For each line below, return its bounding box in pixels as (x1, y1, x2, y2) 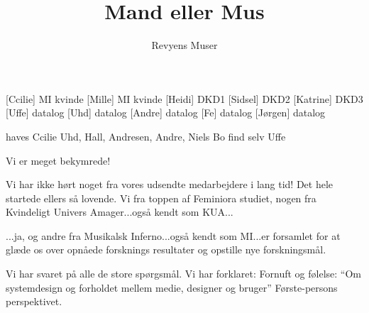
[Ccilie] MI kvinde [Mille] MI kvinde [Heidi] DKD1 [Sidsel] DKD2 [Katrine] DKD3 (6, 91, 363, 106)
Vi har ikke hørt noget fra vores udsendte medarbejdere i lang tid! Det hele (6, 177, 334, 192)
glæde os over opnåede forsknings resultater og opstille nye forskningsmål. (6, 242, 326, 257)
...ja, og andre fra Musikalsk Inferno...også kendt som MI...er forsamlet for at (6, 228, 341, 243)
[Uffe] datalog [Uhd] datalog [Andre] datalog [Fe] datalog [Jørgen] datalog (6, 105, 326, 120)
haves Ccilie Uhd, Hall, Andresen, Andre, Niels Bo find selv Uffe (6, 128, 286, 143)
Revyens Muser (151, 38, 218, 53)
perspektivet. (6, 294, 62, 309)
